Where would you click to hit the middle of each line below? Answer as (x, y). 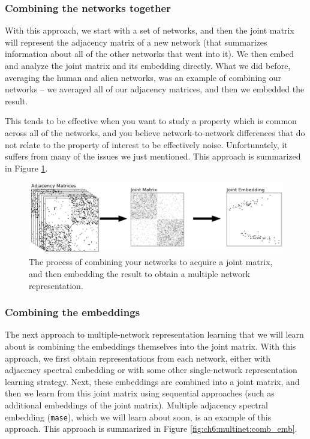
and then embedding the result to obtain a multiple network (139, 273)
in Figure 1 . (26, 168)
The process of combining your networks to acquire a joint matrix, (151, 262)
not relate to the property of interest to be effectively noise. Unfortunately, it (146, 144)
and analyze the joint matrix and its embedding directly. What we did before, (148, 65)
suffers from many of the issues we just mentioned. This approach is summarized (153, 156)
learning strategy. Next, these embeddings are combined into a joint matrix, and (152, 381)
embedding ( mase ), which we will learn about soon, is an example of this (138, 417)
